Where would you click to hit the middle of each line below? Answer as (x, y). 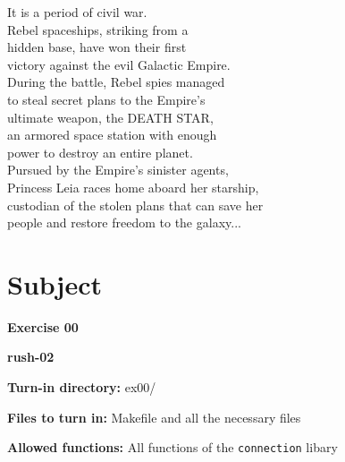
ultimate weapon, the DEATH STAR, (110, 117)
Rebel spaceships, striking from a (98, 29)
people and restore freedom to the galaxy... (124, 222)
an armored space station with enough (112, 135)
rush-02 (31, 357)
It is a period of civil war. (77, 12)
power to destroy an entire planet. (100, 152)
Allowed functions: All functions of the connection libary (172, 447)
